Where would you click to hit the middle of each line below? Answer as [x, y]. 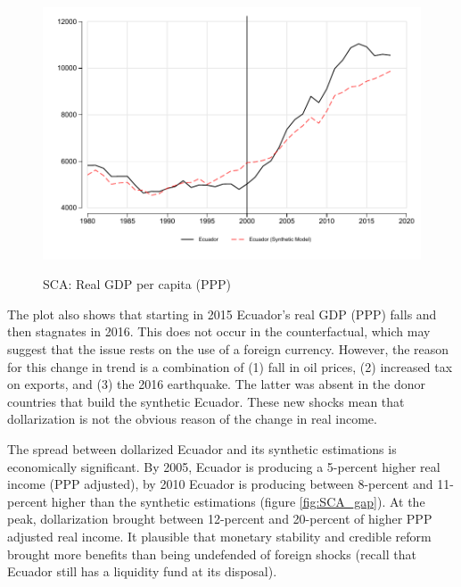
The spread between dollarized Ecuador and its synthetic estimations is [202, 449]
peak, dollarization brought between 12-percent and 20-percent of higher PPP [220, 519]
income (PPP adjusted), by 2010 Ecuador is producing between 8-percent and [220, 484]
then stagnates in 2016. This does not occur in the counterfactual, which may [219, 331]
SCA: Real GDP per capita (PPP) [137, 284]
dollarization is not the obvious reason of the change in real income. [192, 419]
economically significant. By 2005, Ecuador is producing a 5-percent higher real [224, 466]
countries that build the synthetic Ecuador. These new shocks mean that [206, 401]
